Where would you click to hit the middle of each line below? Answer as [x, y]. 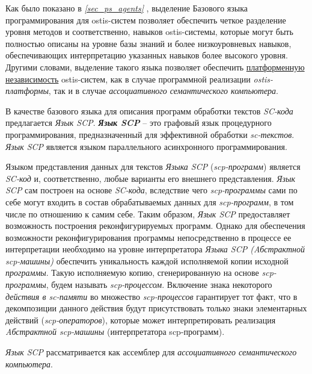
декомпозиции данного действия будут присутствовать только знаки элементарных [156, 308]
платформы [27, 91]
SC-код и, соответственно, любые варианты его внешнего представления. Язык [150, 178]
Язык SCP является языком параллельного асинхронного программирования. [146, 146]
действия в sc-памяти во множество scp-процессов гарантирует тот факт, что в [151, 296]
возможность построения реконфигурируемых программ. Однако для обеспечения [155, 226]
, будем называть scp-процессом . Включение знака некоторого [159, 285]
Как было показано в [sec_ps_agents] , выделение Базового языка [127, 8]
